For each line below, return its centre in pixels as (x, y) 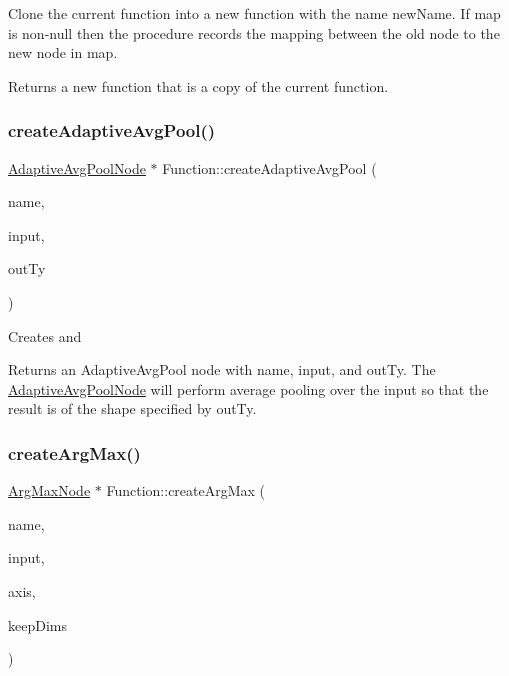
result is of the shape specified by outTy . (132, 408)
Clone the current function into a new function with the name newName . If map (254, 13)
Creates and (45, 335)
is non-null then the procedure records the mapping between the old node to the (254, 32)
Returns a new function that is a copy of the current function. (198, 85)
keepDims (37, 624)
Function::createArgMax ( (186, 490)
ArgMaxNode (49, 490)
